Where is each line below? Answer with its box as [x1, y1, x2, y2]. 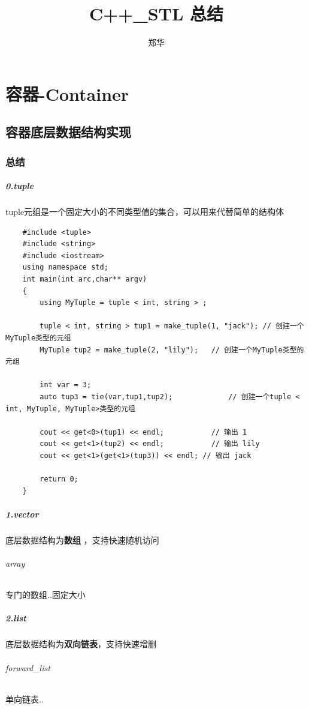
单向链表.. [5, 692, 44, 705]
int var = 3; [40, 381, 92, 390]
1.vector [5, 507, 39, 520]
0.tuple [5, 180, 34, 192]
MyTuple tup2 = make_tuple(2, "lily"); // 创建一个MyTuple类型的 [40, 345, 304, 354]
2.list [5, 612, 26, 624]
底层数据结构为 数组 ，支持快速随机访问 [5, 533, 159, 546]
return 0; [40, 475, 78, 484]
